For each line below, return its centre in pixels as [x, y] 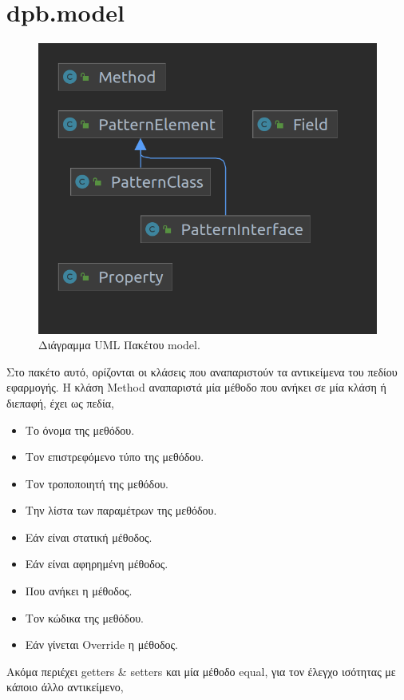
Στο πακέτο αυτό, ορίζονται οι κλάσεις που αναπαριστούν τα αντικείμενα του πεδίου [202, 371]
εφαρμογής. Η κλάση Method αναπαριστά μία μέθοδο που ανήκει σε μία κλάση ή [196, 387]
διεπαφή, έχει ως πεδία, [60, 402]
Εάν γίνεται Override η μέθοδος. [101, 644]
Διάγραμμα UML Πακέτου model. [119, 345]
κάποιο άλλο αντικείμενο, [65, 687]
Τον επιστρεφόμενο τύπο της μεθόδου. [115, 457]
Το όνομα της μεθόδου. [80, 430]
